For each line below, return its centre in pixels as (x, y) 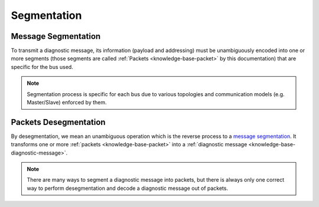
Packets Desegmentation (58, 122)
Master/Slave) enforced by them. (67, 103)
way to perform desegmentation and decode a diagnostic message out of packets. (128, 188)
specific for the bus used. (42, 67)
